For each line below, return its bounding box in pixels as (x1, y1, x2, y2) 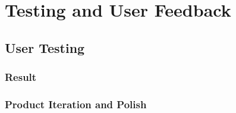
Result (5, 70, 37, 84)
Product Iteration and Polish (5, 96, 147, 111)
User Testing (5, 38, 85, 56)
